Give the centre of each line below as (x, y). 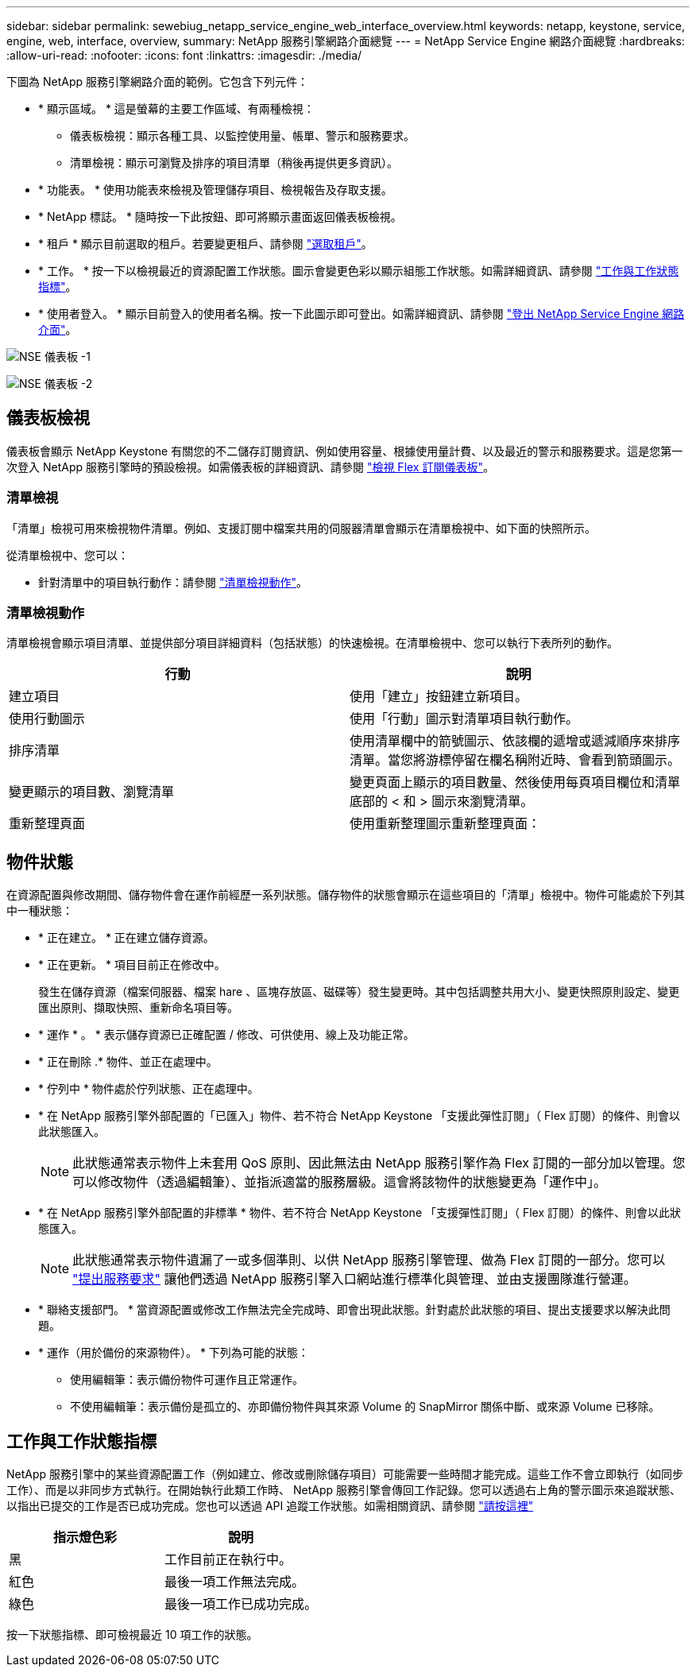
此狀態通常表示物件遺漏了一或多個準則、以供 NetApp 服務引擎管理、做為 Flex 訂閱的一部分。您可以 (369, 1260)
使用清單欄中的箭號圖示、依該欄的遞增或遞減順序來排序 (515, 741)
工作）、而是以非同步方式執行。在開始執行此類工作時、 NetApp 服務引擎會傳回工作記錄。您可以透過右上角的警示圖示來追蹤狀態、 (344, 1490)
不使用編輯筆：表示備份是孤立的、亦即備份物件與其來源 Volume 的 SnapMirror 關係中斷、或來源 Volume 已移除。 (365, 1407)
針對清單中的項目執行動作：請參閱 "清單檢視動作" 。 (173, 582)
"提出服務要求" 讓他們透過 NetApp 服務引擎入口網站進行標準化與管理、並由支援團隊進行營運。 (354, 1279)
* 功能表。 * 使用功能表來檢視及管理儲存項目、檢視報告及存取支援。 (215, 190)
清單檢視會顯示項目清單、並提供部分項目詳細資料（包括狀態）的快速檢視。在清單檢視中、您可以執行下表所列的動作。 (312, 643)
